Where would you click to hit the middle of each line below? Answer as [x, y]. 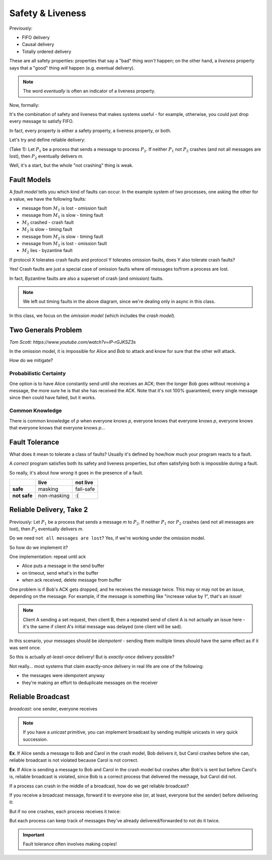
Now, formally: [24, 105]
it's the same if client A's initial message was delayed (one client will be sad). [103, 627]
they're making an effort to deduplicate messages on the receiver [90, 683]
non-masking [54, 496]
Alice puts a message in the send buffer [63, 566]
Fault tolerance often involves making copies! [70, 844]
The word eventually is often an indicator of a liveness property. [89, 91]
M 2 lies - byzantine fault [47, 251]
